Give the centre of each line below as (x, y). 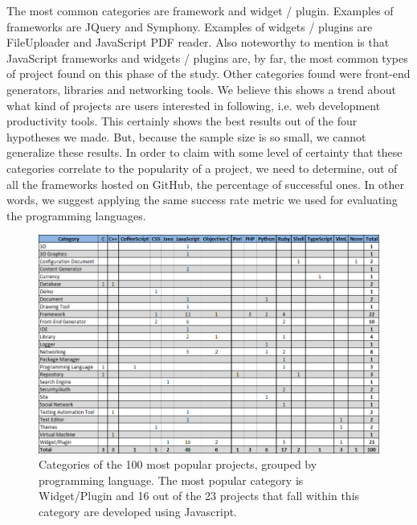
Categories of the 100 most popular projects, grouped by (178, 464)
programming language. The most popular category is (171, 480)
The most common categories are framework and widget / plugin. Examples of (200, 10)
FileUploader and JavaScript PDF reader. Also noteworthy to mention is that (198, 42)
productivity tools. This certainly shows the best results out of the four (182, 121)
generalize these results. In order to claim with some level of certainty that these (204, 152)
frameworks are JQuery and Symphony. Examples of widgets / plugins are (190, 26)
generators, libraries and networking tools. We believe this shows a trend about (201, 89)
